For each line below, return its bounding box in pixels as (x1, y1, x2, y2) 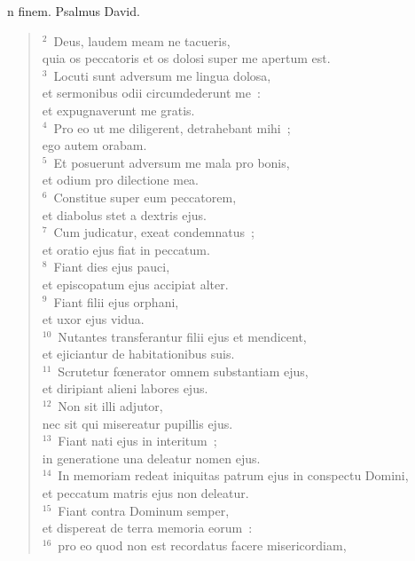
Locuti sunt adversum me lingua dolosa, (53, 66, 271, 84)
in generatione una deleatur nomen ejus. (42, 448, 261, 467)
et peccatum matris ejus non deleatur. (42, 484, 249, 502)
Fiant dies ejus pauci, (53, 257, 170, 276)
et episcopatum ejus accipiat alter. (42, 274, 229, 293)
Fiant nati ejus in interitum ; (58, 431, 217, 450)
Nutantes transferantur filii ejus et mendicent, (58, 327, 307, 345)
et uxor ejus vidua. (42, 310, 145, 328)
